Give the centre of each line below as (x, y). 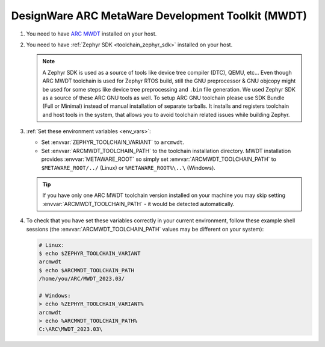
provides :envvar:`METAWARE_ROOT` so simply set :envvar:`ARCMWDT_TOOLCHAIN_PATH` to (159, 159)
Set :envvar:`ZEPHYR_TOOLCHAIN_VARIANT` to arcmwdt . (113, 142)
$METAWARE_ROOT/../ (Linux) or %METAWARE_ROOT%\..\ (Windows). (128, 167)
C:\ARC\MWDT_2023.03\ (71, 329)
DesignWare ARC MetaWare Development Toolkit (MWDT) (159, 16)
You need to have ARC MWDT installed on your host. (91, 34)
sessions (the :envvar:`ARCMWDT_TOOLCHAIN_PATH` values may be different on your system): (145, 229)
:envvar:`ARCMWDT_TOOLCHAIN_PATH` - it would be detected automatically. (138, 204)
